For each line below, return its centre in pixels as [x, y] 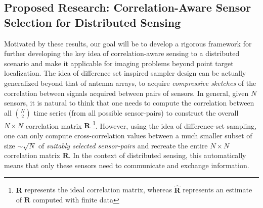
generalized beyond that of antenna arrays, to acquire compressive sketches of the [130, 83]
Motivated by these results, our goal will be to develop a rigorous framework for [128, 43]
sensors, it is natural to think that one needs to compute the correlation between [129, 103]
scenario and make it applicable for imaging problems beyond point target [119, 63]
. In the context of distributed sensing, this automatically [157, 155]
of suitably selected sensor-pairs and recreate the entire [123, 145]
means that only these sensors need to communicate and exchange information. [127, 165]
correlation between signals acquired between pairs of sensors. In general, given [126, 93]
